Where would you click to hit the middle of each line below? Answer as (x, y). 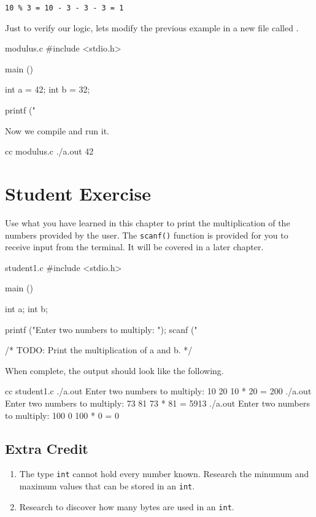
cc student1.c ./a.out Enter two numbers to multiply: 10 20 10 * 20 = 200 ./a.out (158, 391)
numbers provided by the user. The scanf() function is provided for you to (147, 235)
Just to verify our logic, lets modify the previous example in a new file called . (152, 27)
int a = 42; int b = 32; (48, 89)
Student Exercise (78, 193)
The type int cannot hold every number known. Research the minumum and (164, 474)
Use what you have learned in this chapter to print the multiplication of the (148, 222)
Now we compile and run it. (57, 130)
